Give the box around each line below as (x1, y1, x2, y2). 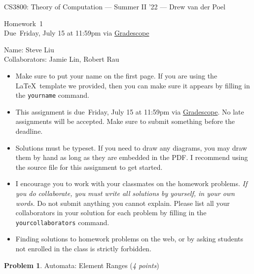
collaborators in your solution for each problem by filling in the (15, 207, 207, 218)
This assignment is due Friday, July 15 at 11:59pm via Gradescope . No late (15, 106, 244, 117)
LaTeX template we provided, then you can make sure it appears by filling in (15, 80, 250, 90)
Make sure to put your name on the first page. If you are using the (15, 70, 218, 80)
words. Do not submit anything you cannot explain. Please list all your (15, 197, 230, 208)
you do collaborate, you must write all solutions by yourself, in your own (15, 188, 235, 198)
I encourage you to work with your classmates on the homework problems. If (15, 178, 248, 189)
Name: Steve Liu (4, 44, 54, 54)
